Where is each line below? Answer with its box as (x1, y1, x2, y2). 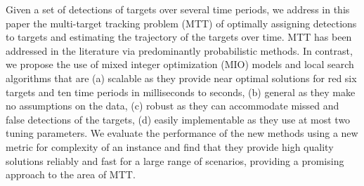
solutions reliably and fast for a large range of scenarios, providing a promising (6, 153, 344, 168)
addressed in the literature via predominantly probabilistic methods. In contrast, (6, 43, 353, 58)
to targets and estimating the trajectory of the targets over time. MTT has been (6, 29, 352, 44)
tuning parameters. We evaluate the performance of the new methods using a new (6, 126, 358, 140)
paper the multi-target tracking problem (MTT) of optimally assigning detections (6, 15, 357, 30)
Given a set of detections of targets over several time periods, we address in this (6, 2, 350, 16)
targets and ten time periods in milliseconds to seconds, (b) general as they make (6, 84, 356, 99)
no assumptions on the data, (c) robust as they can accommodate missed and (6, 98, 339, 113)
